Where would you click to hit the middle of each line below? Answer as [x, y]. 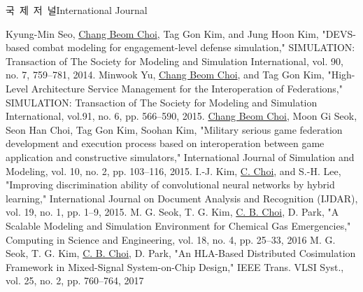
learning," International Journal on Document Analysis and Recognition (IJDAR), [182, 198]
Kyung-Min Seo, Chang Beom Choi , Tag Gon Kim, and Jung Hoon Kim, [162, 33]
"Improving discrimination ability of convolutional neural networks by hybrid [170, 185]
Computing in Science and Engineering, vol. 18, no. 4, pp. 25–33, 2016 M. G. [171, 239]
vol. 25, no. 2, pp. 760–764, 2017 [75, 280]
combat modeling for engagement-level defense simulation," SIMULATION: [194, 47]
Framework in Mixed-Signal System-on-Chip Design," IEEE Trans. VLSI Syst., [175, 266]
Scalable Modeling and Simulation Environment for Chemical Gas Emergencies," [178, 225]
